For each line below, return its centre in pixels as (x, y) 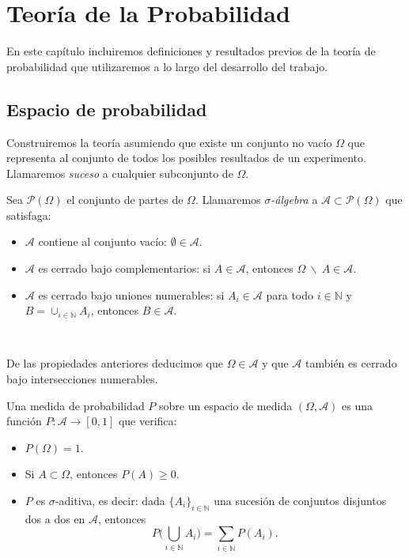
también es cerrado (351, 363)
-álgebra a (294, 200)
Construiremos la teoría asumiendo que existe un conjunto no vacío (169, 142)
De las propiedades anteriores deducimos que (115, 363)
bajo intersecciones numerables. (82, 379)
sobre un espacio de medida (226, 405)
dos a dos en (55, 518)
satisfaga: (29, 215)
